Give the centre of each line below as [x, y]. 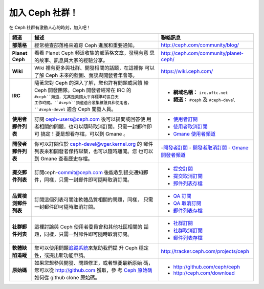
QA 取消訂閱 [187, 203]
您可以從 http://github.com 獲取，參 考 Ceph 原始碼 [93, 270]
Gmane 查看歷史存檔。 [66, 158]
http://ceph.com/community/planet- [202, 53]
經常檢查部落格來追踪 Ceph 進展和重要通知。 [86, 45]
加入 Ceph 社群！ [44, 13]
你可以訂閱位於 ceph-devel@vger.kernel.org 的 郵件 [94, 144]
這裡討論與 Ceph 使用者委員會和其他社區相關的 [88, 226]
